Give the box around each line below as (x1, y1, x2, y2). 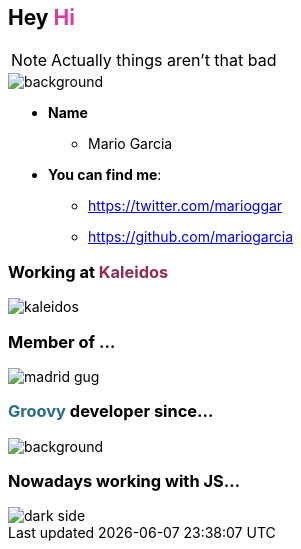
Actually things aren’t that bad (51, 50, 277, 71)
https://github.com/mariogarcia (88, 228, 293, 246)
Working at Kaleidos (8, 261, 169, 282)
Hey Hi (8, 5, 75, 30)
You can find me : (48, 166, 162, 184)
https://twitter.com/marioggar (88, 197, 283, 215)
